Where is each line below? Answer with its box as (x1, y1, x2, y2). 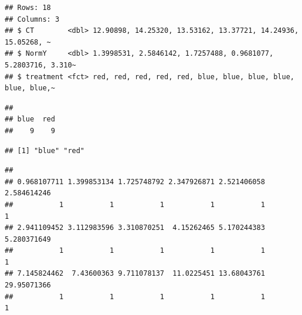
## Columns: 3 (5, 15, 60, 23)
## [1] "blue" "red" (5, 146, 85, 155)
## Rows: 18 (5, 4, 51, 12)
